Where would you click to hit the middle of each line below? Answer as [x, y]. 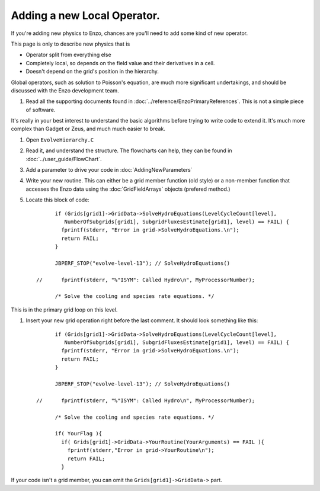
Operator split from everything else [69, 55]
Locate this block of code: [58, 200]
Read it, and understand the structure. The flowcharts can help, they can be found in [129, 150]
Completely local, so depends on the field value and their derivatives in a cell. [120, 63]
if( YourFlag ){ [79, 434]
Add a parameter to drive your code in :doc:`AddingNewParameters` [109, 170]
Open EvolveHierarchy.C [60, 140]
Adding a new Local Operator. [85, 15]
